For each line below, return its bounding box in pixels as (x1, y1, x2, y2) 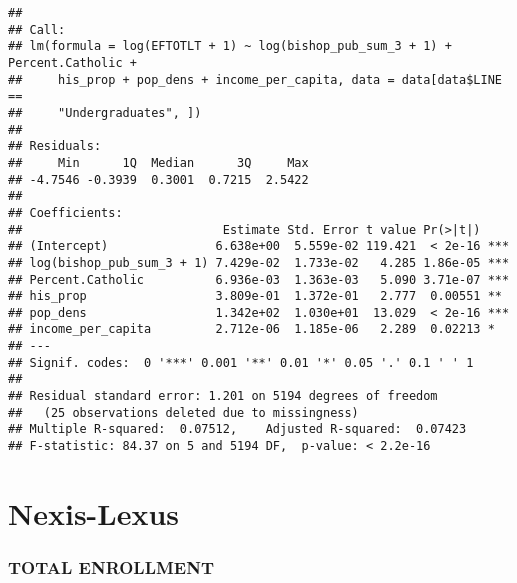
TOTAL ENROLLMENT (8, 555, 215, 580)
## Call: (8, 22, 66, 37)
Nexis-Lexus (8, 492, 180, 533)
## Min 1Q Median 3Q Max (8, 155, 309, 170)
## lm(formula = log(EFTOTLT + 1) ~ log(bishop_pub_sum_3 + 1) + (8, 39, 452, 54)
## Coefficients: (8, 205, 123, 220)
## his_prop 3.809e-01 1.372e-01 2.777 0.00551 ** (8, 289, 502, 304)
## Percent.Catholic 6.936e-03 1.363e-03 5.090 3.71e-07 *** (8, 272, 510, 287)
